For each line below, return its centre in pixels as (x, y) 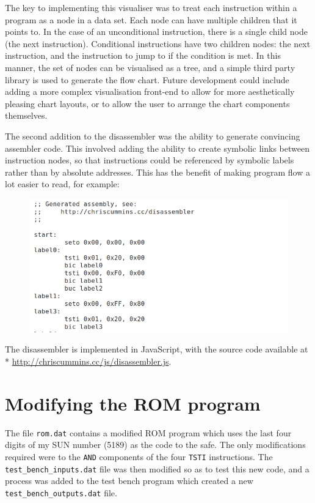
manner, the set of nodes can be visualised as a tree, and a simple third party (150, 67)
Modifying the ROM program (133, 403)
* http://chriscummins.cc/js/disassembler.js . (88, 361)
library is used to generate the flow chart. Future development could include (147, 79)
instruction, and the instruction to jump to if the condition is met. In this (143, 55)
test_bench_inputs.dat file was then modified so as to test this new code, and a (157, 468)
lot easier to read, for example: (62, 184)
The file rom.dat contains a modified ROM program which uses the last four (148, 432)
